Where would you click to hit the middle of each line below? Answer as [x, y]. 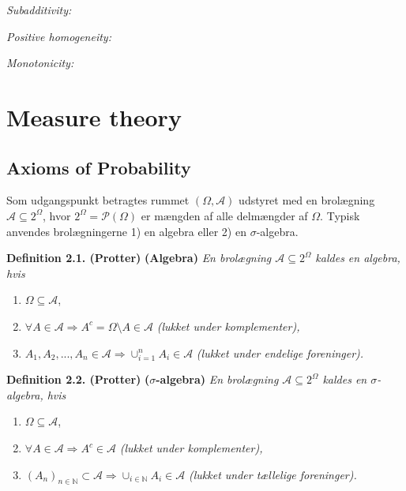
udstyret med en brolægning [307, 200]
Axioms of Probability [99, 167]
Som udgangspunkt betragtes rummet [98, 200]
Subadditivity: [39, 9]
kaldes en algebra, [358, 258]
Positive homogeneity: [59, 36]
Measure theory [94, 116]
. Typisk [340, 215]
